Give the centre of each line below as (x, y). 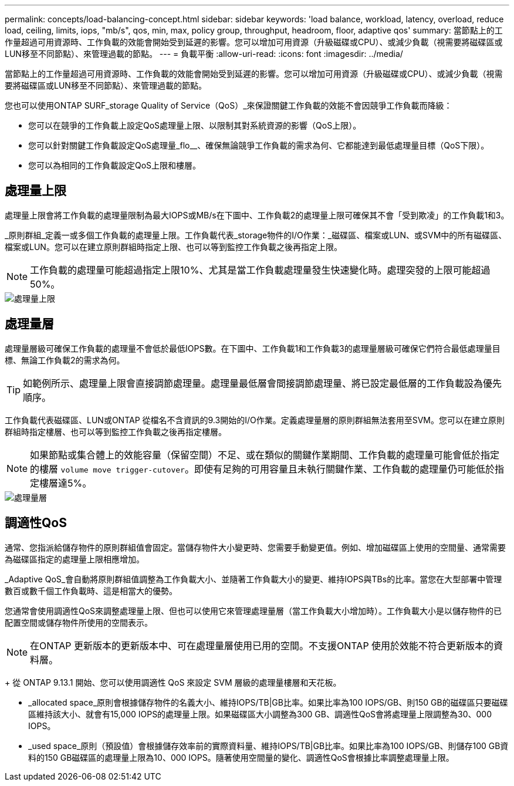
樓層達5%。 (66, 483)
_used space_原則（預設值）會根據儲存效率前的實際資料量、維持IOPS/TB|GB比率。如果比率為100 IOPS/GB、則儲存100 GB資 (268, 745)
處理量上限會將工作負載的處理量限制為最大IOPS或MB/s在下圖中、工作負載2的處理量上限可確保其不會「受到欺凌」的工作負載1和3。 (257, 215)
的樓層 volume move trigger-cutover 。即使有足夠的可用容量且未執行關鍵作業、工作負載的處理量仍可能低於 (262, 469)
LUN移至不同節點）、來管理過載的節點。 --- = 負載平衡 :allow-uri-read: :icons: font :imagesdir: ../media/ (204, 54)
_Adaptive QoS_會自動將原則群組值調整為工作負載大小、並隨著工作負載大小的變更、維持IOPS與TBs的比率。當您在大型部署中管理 (253, 579)
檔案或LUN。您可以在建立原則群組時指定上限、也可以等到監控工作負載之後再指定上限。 (173, 247)
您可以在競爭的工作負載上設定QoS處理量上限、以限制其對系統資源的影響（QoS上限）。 (195, 125)
